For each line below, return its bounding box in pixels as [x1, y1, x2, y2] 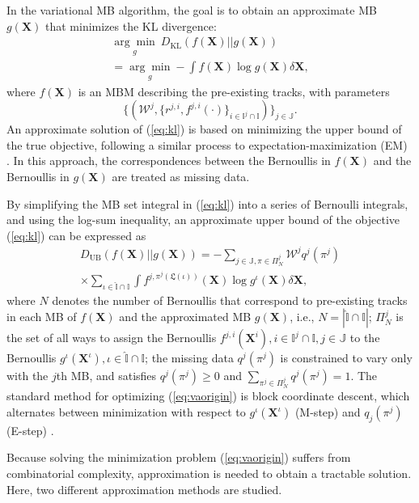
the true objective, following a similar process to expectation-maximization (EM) [6, 136, 408, 153]
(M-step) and [294, 404, 361, 421]
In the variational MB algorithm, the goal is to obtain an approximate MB [6, 2, 377, 18]
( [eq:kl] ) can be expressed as [6, 226, 146, 243]
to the [349, 329, 380, 346]
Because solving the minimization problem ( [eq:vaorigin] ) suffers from [6, 449, 351, 466]
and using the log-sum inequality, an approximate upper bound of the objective [6, 211, 400, 228]
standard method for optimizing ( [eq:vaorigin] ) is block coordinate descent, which [6, 387, 410, 404]
